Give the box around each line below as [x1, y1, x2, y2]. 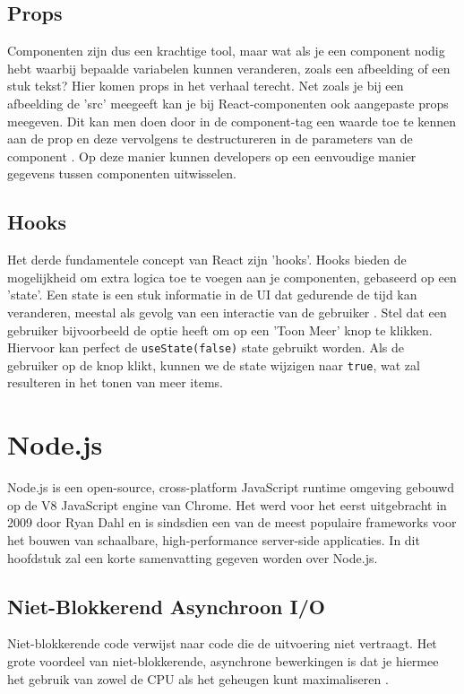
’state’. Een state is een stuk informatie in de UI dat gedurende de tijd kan [7, 285, 417, 304]
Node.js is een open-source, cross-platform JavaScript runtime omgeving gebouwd [7, 478, 454, 497]
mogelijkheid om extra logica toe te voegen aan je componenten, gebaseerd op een [7, 267, 457, 286]
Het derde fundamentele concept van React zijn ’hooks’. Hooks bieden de [7, 250, 407, 269]
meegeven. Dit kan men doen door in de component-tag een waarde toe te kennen [7, 111, 457, 130]
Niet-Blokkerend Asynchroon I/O [7, 592, 325, 620]
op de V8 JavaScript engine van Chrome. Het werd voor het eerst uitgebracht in [7, 495, 447, 514]
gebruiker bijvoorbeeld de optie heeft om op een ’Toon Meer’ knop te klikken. [7, 320, 433, 339]
